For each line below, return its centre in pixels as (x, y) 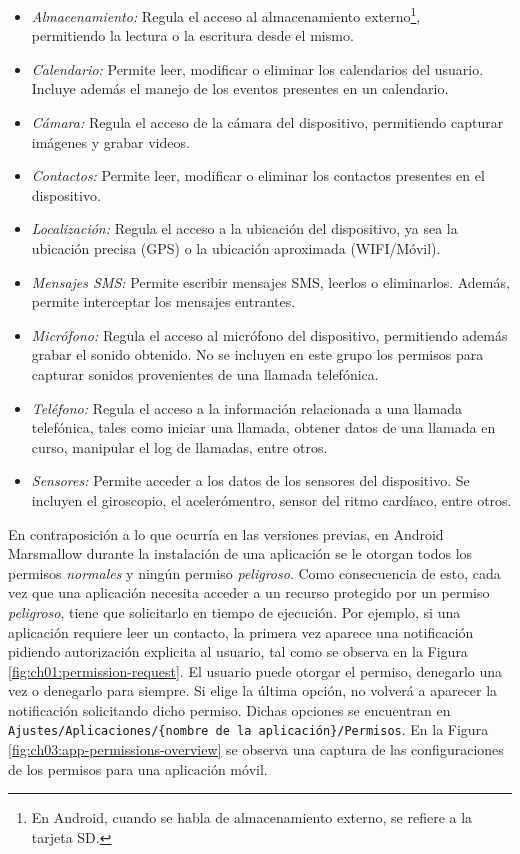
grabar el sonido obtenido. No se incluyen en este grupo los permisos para (257, 354)
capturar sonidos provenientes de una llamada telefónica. (205, 373)
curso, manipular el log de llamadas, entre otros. (179, 446)
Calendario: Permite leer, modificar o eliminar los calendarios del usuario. (257, 68)
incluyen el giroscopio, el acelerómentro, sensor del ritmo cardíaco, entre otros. (271, 499)
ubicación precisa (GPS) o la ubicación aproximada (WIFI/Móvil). (236, 248)
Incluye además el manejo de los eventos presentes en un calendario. (240, 88)
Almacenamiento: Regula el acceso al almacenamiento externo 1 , (226, 14)
